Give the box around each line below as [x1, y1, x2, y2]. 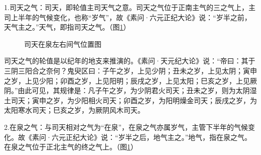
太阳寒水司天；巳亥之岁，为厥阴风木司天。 [4, 105, 145, 115]
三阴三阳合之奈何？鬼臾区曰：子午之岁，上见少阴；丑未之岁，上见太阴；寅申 [4, 65, 257, 75]
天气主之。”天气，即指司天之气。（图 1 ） [4, 22, 130, 32]
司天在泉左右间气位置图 [24, 38, 101, 49]
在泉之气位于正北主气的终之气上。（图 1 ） [4, 141, 138, 152]
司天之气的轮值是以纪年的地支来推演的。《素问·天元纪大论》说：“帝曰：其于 [4, 55, 255, 66]
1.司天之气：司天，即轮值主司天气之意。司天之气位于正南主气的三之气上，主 [4, 2, 255, 12]
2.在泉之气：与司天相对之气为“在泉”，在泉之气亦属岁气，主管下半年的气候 [4, 121, 248, 132]
